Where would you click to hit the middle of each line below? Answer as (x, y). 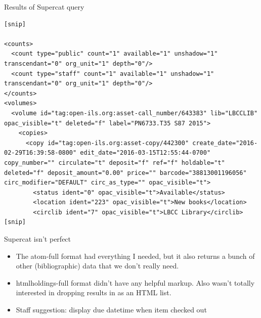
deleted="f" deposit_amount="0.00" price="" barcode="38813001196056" (125, 173)
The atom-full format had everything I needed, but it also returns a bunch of (135, 256)
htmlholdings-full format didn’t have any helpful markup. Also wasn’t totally (135, 282)
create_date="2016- (225, 143)
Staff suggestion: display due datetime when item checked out (111, 310)
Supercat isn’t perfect (38, 239)
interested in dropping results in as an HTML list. (94, 292)
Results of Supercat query (44, 7)
